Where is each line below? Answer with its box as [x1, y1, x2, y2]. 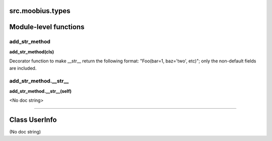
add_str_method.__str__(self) [9, 88, 72, 94]
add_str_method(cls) [9, 48, 54, 55]
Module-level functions [9, 23, 85, 31]
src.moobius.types [9, 7, 71, 15]
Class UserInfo [9, 115, 57, 124]
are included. [9, 65, 37, 71]
